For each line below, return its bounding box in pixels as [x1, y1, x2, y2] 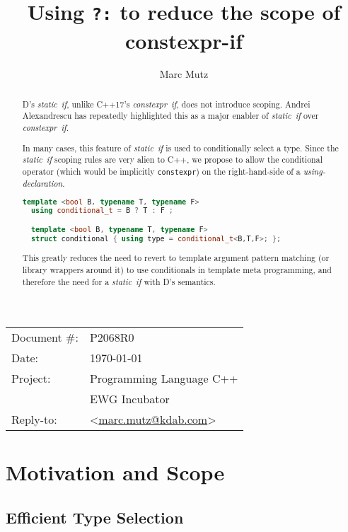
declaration [22, 178, 63, 190]
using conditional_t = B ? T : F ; [30, 207, 173, 215]
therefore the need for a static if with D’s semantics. [22, 275, 216, 287]
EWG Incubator [89, 391, 170, 407]
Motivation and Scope [6, 458, 225, 487]
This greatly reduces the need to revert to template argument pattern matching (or [22, 252, 330, 264]
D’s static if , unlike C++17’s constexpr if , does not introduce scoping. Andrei [22, 98, 311, 110]
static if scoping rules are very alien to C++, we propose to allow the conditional [22, 154, 323, 166]
